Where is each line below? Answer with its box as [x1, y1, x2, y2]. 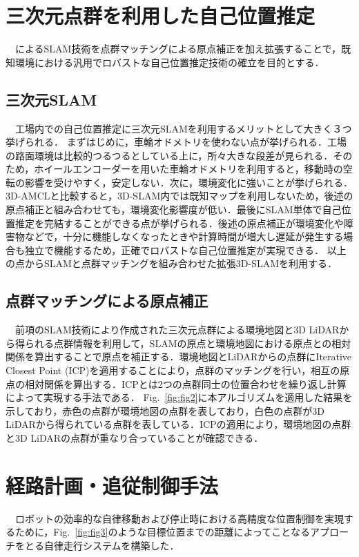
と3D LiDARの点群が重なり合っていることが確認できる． [6, 431, 264, 444]
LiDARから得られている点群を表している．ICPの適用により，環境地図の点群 [6, 417, 351, 431]
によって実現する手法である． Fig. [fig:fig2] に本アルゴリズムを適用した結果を [6, 390, 353, 404]
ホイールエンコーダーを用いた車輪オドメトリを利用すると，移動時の [34, 162, 343, 176]
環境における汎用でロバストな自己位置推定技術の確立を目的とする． [14, 55, 324, 69]
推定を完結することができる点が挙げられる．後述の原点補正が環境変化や [14, 215, 344, 230]
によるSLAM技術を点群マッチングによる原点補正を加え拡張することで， [15, 41, 342, 56]
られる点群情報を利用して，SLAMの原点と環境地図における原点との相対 [24, 335, 351, 350]
